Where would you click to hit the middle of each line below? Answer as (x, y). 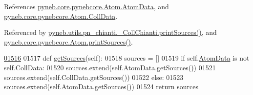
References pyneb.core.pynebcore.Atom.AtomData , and (86, 6)
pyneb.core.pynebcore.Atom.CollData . (61, 16)
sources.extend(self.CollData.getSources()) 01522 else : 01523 (94, 77)
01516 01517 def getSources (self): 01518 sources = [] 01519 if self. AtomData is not (127, 58)
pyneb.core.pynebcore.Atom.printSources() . (68, 41)
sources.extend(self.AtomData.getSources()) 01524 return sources (101, 87)
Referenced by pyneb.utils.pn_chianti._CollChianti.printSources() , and (110, 32)
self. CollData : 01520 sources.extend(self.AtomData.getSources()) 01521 (110, 67)
